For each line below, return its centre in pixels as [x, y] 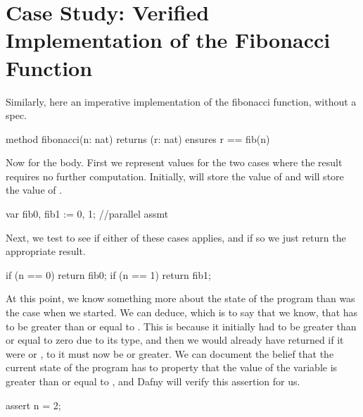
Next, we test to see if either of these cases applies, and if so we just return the [176, 237]
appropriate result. [46, 251]
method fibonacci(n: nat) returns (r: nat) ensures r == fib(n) [138, 138]
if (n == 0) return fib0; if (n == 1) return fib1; [108, 274]
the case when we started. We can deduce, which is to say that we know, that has [182, 312]
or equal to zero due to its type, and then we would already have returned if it [175, 340]
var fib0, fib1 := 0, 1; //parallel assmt [87, 214]
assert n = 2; [33, 405]
